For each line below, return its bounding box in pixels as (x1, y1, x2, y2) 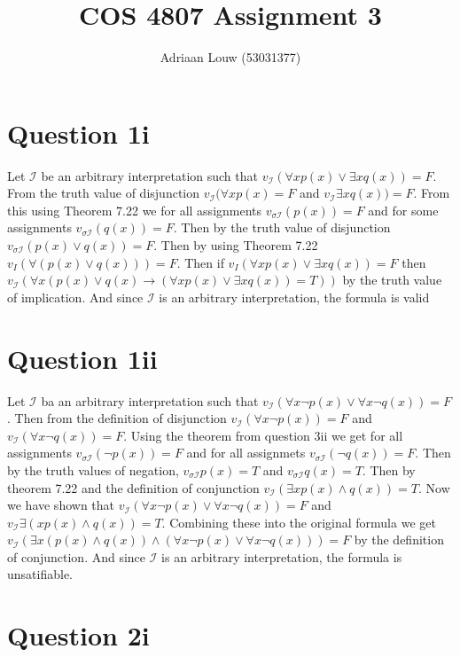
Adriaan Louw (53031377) (160, 48, 301, 66)
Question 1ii (7, 340, 158, 376)
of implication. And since (7, 287, 144, 306)
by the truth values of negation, (7, 460, 179, 479)
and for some (368, 200, 439, 219)
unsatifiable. (7, 565, 73, 583)
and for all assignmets (186, 443, 306, 462)
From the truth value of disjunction (7, 184, 199, 202)
